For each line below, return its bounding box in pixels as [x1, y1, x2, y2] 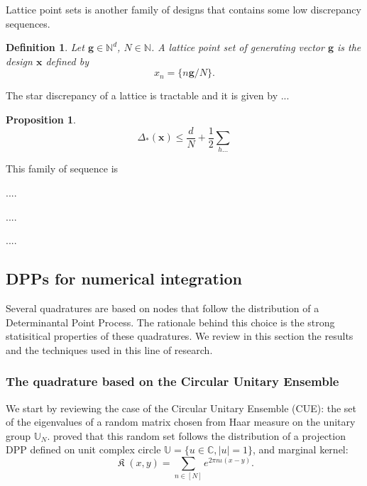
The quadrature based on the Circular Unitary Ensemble [6, 372, 339, 390]
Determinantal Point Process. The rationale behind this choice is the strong [6, 314, 335, 329]
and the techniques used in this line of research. [6, 342, 213, 357]
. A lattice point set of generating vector [150, 40, 324, 55]
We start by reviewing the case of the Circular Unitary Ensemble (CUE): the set [6, 400, 356, 415]
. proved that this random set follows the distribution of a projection [47, 428, 346, 443]
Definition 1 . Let [6, 40, 84, 55]
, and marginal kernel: [252, 442, 349, 457]
